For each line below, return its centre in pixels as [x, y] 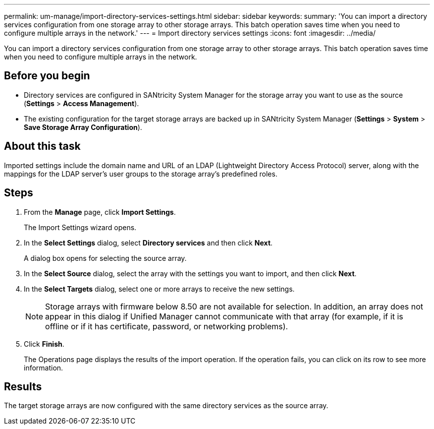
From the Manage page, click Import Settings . [100, 212]
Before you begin [47, 76]
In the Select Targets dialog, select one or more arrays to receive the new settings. [159, 289]
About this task [42, 146]
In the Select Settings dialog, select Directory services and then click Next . [148, 243]
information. [44, 368]
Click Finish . [44, 344]
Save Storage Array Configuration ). [83, 127]
